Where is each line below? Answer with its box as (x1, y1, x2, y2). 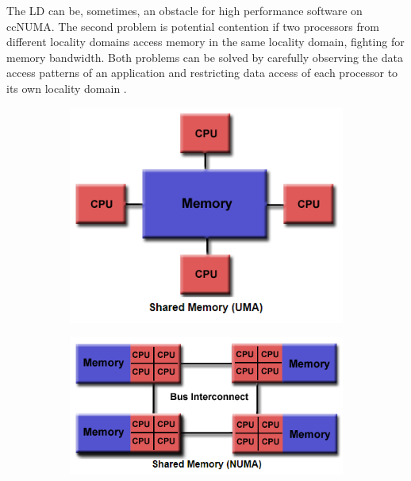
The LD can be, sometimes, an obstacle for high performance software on (6, 2, 363, 18)
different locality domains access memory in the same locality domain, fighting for (6, 33, 405, 50)
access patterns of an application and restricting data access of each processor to (6, 64, 398, 81)
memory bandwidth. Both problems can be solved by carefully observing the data (6, 48, 403, 65)
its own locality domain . (6, 79, 127, 96)
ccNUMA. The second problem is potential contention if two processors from (6, 17, 379, 34)
